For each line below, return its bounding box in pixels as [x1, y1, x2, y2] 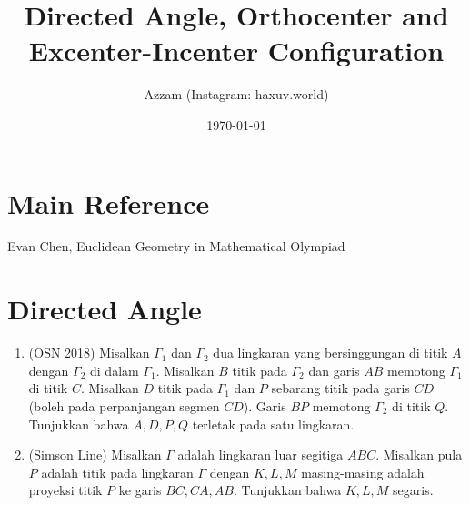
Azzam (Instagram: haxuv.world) [144, 85, 329, 104]
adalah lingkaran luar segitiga [177, 445, 344, 464]
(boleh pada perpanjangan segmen [28, 396, 220, 415]
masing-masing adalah [301, 462, 425, 481]
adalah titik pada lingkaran [41, 462, 194, 481]
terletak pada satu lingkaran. [192, 414, 355, 433]
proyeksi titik [28, 480, 103, 500]
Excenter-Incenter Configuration [28, 32, 445, 69]
